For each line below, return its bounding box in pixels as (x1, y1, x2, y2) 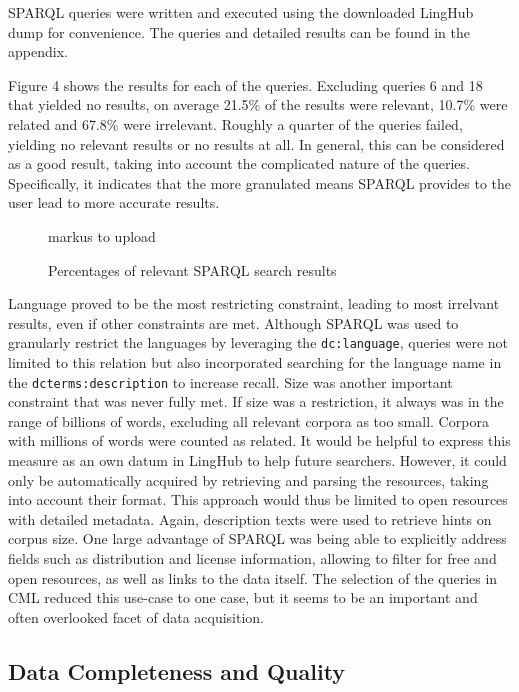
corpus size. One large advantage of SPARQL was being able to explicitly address (8, 528, 507, 549)
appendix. (8, 41, 68, 62)
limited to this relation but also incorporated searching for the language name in (8, 351, 502, 372)
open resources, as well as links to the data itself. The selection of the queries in (8, 567, 498, 588)
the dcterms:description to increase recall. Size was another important (8, 371, 453, 392)
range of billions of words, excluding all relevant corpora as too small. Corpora (8, 410, 489, 431)
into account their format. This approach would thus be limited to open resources (8, 489, 508, 510)
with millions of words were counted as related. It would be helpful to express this (8, 430, 511, 451)
